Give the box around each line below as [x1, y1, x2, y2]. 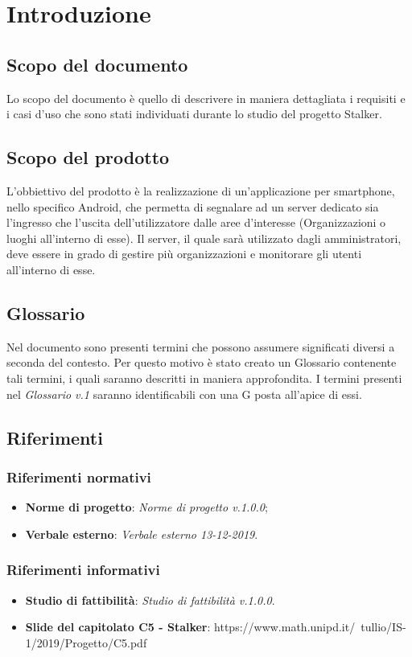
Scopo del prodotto [6, 145, 170, 170]
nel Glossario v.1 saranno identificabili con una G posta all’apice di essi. [6, 385, 362, 402]
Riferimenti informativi [6, 560, 160, 580]
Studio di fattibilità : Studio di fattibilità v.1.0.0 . [25, 591, 275, 608]
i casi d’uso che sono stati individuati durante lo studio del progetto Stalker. [6, 105, 382, 122]
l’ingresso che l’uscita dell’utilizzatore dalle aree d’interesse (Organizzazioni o [6, 214, 386, 231]
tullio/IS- [360, 618, 406, 635]
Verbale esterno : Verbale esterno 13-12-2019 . [25, 525, 258, 542]
